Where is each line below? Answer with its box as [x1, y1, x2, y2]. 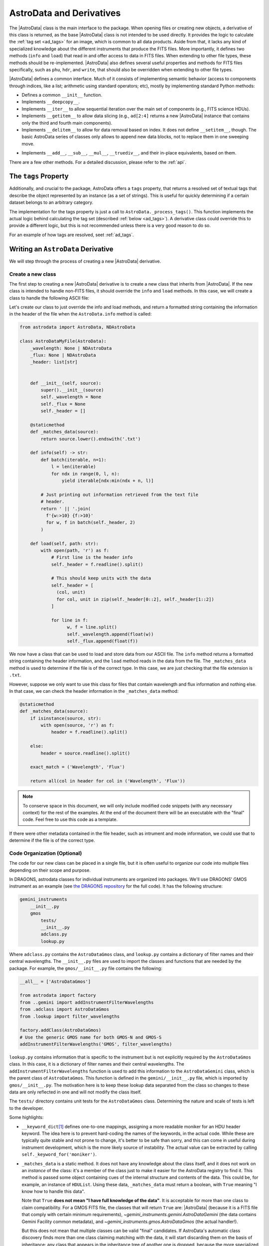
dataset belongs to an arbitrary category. [9, 199, 94, 205]
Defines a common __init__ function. [21, 92, 102, 98]
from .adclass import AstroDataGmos [19, 1007, 110, 1012]
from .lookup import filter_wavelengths [19, 1013, 120, 1019]
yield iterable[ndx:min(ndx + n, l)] [61, 478, 154, 483]
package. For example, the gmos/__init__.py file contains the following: [9, 965, 162, 971]
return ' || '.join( [40, 506, 91, 511]
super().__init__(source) [40, 387, 104, 393]
